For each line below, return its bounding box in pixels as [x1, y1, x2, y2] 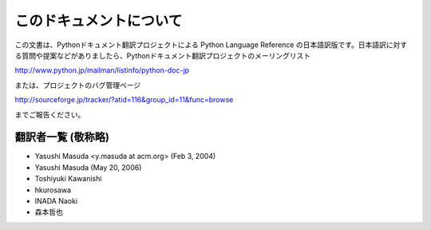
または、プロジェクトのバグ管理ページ [14, 80, 141, 89]
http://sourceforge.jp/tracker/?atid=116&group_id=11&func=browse [14, 95, 234, 105]
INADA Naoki [34, 196, 78, 205]
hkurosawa [34, 184, 72, 195]
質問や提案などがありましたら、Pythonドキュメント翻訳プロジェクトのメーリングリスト [21, 50, 311, 60]
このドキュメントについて [14, 12, 183, 30]
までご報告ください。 [14, 109, 85, 119]
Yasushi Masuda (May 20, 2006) [34, 162, 142, 172]
